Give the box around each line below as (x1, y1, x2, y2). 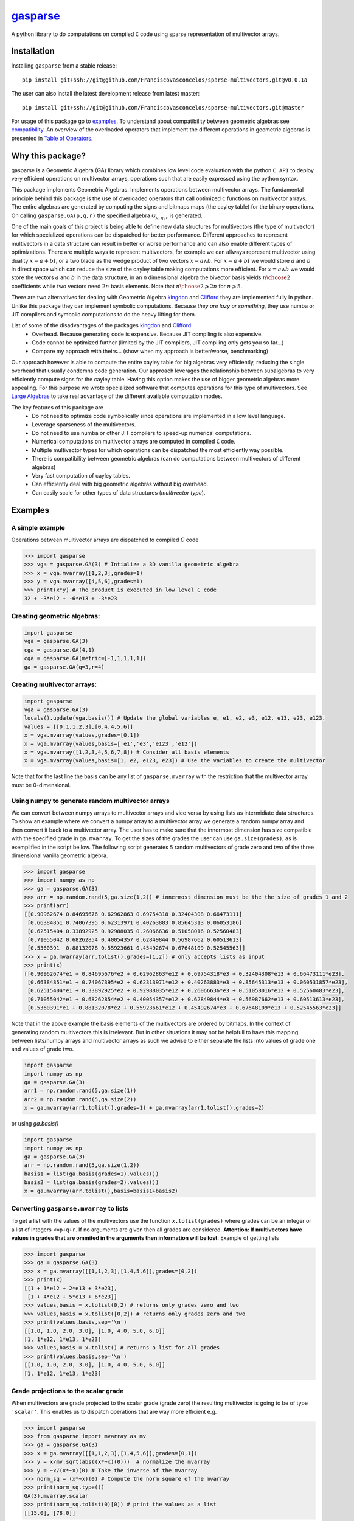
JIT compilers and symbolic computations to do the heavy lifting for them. (11, 310, 196, 318)
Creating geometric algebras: (11, 612, 100, 621)
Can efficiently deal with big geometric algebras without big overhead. (32, 481, 209, 488)
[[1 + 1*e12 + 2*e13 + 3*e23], (24, 1284, 118, 1292)
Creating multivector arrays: (11, 680, 97, 689)
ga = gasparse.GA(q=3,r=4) (24, 663, 105, 670)
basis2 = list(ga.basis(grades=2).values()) (24, 1179, 159, 1186)
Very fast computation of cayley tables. (32, 472, 131, 479)
